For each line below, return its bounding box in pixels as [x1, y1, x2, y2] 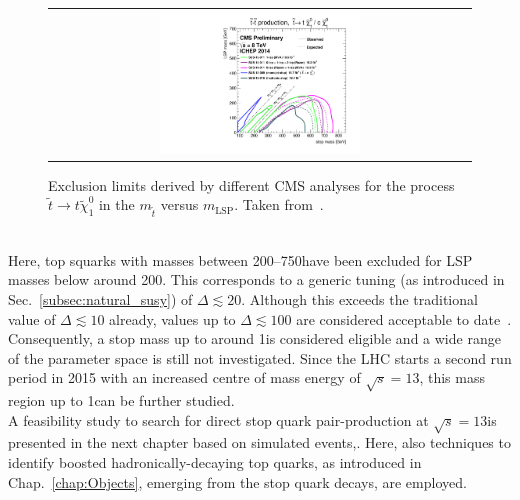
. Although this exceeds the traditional [241, 288, 478, 309]
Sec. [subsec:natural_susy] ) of [8, 288, 193, 309]
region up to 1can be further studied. [8, 390, 235, 411]
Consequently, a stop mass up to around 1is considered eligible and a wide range [8, 328, 501, 349]
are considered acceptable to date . [296, 308, 512, 329]
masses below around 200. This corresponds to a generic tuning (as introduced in [8, 269, 505, 290]
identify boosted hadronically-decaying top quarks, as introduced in [8, 452, 422, 473]
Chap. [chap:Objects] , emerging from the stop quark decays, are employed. [8, 471, 467, 492]
